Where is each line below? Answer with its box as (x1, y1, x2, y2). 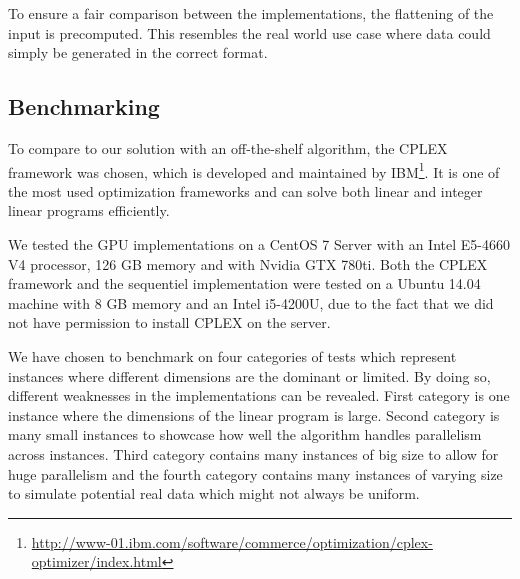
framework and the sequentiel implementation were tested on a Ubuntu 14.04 (8, 273, 481, 294)
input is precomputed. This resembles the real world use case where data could (8, 22, 491, 43)
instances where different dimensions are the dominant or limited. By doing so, (8, 365, 491, 386)
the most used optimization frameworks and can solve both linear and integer (8, 180, 483, 201)
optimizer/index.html (31, 551, 162, 572)
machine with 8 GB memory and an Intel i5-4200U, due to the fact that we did (8, 292, 494, 313)
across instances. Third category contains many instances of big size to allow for (8, 443, 499, 464)
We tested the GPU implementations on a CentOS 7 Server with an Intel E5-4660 (8, 234, 510, 255)
